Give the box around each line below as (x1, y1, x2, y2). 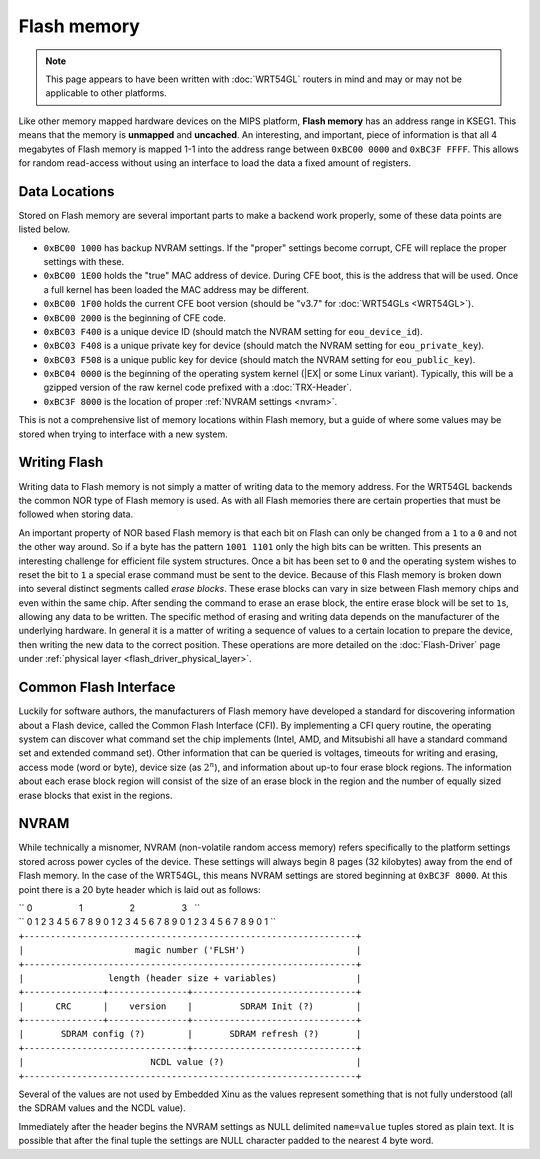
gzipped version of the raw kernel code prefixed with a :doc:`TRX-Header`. (43, 381, 352, 394)
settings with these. (43, 255, 125, 267)
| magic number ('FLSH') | (18, 945, 362, 956)
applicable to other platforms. (45, 87, 167, 99)
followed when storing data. (18, 508, 134, 520)
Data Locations (18, 183, 115, 200)
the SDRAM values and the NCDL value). (18, 1102, 186, 1114)
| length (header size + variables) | (18, 972, 362, 984)
